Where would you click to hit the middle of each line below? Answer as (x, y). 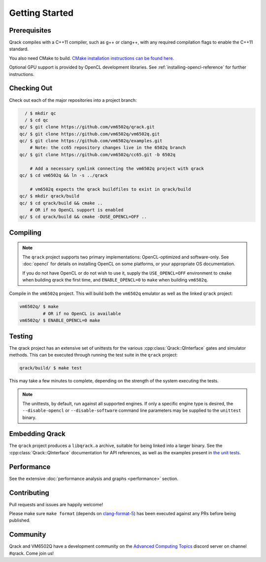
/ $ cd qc (37, 120)
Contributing (29, 493)
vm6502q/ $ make (39, 307)
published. (20, 521)
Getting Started (41, 13)
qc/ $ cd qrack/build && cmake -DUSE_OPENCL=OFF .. (83, 217)
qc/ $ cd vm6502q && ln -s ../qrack (64, 176)
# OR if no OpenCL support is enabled (77, 210)
